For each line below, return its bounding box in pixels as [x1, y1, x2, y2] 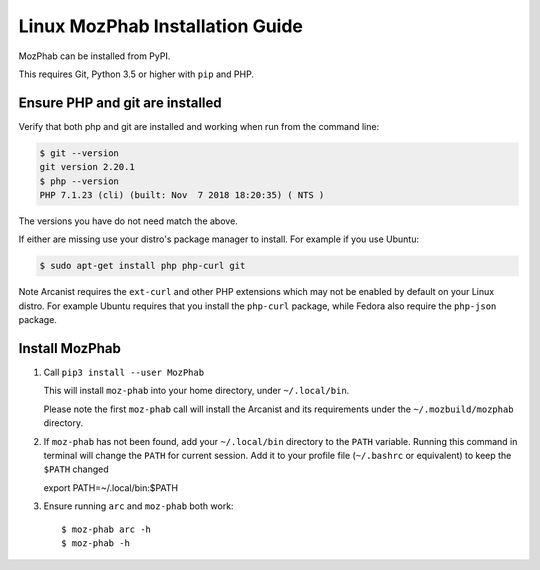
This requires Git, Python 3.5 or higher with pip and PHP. [18, 68, 255, 80]
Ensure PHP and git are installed [18, 94, 222, 111]
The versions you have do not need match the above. [18, 215, 239, 227]
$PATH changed [43, 463, 109, 475]
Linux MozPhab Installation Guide [18, 15, 304, 37]
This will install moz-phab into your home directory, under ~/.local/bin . [43, 385, 350, 397]
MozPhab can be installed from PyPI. [18, 50, 171, 62]
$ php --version [39, 175, 120, 187]
